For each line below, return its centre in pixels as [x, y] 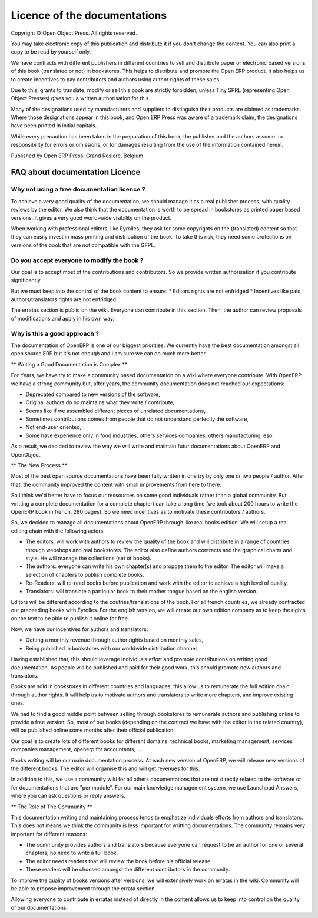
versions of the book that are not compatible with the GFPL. [83, 245]
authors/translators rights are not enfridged [64, 299]
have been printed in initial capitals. [54, 126]
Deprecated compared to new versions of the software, [93, 394]
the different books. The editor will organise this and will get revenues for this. [105, 768]
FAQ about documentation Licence [76, 172]
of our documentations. [39, 907]
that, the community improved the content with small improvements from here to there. [116, 484]
